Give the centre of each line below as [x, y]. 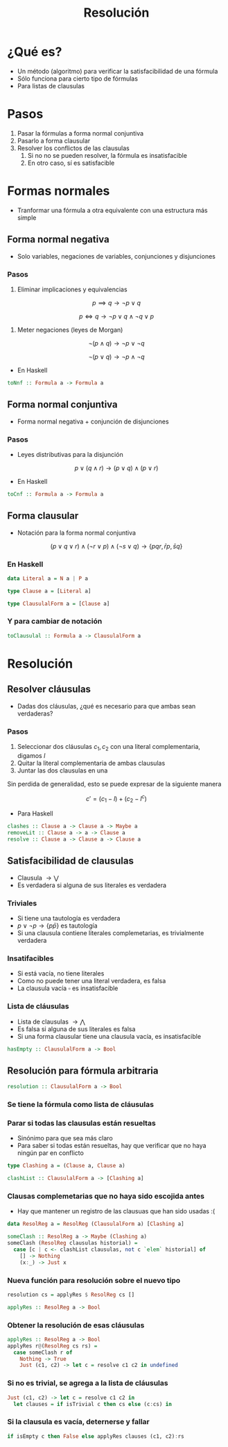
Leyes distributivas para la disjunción [70, 454]
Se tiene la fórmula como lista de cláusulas [81, 1105]
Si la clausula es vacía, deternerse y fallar [79, 1422]
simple [27, 218]
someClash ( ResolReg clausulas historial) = [72, 1243]
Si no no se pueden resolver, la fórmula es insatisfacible [107, 155]
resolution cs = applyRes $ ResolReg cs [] [71, 1295]
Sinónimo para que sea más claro [65, 1138]
